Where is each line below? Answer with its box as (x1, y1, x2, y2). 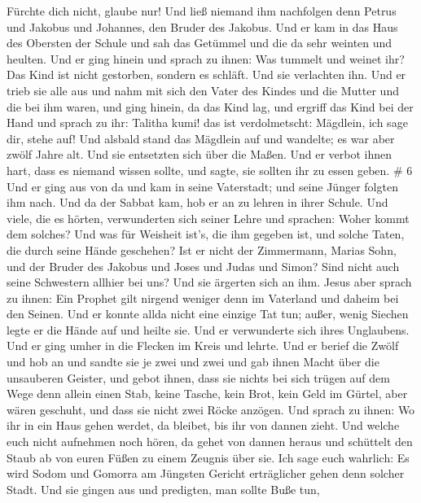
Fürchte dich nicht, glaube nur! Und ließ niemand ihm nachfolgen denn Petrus (7, 2, 397, 19)
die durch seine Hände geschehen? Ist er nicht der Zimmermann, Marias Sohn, (7, 241, 397, 258)
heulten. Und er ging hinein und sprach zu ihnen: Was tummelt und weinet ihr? (7, 50, 405, 67)
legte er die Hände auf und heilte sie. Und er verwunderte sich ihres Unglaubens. (7, 321, 410, 338)
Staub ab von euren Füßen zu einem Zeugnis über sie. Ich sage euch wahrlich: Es (7, 448, 410, 466)
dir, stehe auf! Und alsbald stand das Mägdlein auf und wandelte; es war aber (7, 129, 395, 147)
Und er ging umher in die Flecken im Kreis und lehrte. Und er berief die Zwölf (7, 337, 399, 354)
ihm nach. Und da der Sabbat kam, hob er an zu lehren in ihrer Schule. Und (7, 194, 388, 211)
